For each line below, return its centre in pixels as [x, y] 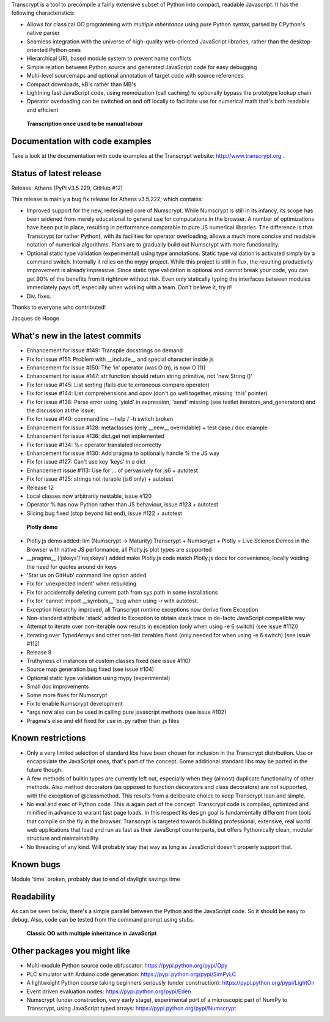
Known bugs [36, 865]
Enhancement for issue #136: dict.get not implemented [95, 436]
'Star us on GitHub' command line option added [86, 576]
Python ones [65, 50]
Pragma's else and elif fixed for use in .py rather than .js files [103, 720]
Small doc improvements [58, 687]
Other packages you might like [71, 951]
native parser [43, 33]
